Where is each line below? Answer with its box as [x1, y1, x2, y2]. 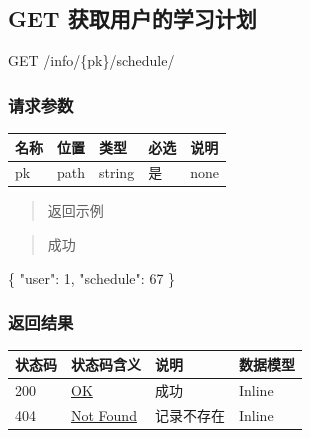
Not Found [71, 404, 137, 425]
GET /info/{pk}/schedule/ [8, 50, 175, 71]
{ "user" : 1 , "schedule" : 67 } [8, 267, 176, 288]
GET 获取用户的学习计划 [8, 3, 257, 34]
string [99, 162, 135, 183]
